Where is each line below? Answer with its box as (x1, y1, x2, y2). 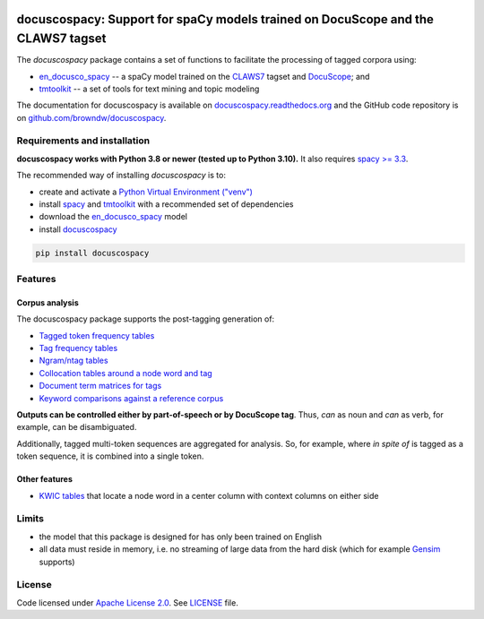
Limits (16, 512, 45, 525)
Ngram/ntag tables (39, 355, 108, 366)
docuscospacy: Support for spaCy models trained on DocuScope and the (16, 12, 435, 27)
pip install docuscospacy (35, 247, 150, 258)
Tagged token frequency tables (39, 330, 155, 340)
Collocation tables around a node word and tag (39, 367, 212, 378)
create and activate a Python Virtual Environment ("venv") (39, 186, 253, 197)
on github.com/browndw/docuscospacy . (16, 112, 167, 123)
